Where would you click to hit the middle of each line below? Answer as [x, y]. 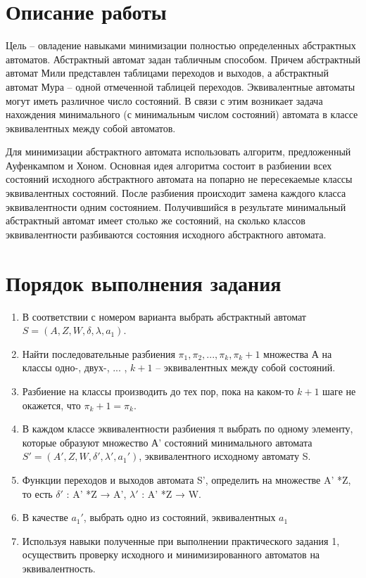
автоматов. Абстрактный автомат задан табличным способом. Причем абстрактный [183, 59]
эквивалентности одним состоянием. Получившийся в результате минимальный [176, 206]
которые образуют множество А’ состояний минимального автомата [167, 442]
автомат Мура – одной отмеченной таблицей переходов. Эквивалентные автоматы [181, 86]
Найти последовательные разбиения [99, 353]
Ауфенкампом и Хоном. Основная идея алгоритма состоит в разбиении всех [169, 165]
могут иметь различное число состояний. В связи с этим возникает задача [164, 100]
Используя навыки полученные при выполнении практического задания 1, [181, 540]
